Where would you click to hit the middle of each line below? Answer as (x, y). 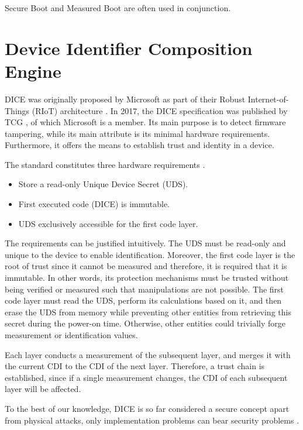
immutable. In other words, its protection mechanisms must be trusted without (147, 278)
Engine (33, 70)
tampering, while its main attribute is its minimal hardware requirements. (137, 133)
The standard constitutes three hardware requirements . (105, 164)
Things (17, 110)
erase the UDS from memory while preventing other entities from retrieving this (148, 312)
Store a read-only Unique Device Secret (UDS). (103, 184)
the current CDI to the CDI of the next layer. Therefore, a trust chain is (135, 366)
